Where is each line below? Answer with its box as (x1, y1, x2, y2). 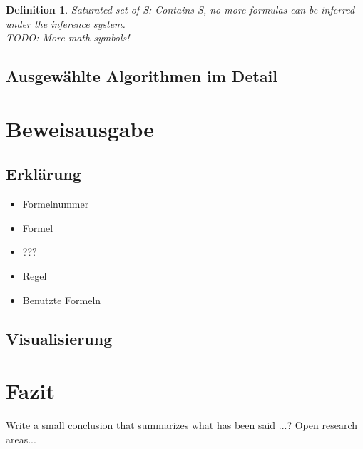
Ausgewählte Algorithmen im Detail (6, 65, 277, 87)
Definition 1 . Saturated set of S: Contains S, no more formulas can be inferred (6, 2, 355, 16)
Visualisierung (6, 327, 113, 349)
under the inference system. (6, 16, 126, 31)
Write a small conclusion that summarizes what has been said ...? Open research (6, 418, 357, 433)
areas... (6, 431, 36, 446)
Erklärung (6, 163, 81, 185)
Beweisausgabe (6, 113, 154, 143)
